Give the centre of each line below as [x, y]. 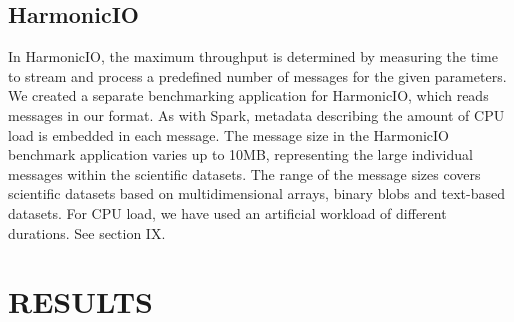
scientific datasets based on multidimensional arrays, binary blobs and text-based [256, 193]
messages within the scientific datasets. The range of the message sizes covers [244, 173]
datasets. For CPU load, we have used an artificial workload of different [227, 212]
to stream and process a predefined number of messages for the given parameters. [257, 75]
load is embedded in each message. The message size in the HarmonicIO [229, 134]
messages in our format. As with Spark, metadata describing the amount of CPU [256, 114]
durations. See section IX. [87, 232]
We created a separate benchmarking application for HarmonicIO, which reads [248, 95]
